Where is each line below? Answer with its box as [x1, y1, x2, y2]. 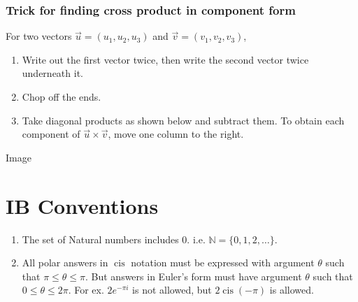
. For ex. [68, 282, 104, 297]
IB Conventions [6, 191, 159, 220]
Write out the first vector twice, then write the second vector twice [22, 52, 309, 66]
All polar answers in [22, 255, 108, 270]
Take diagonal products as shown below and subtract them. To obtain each [22, 113, 345, 127]
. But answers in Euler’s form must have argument [85, 268, 302, 283]
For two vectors [6, 29, 72, 43]
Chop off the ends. [22, 89, 101, 103]
